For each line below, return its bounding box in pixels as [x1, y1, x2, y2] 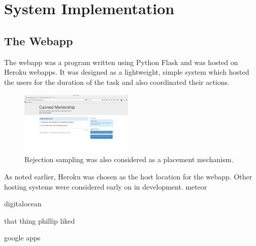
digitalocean [4, 198, 42, 209]
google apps [4, 232, 41, 243]
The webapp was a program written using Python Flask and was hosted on [4, 56, 238, 67]
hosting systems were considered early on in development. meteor [4, 181, 207, 192]
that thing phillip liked [4, 215, 75, 226]
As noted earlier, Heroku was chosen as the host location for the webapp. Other [4, 171, 252, 182]
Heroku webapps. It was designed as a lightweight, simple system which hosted [4, 67, 249, 77]
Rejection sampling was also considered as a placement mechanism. [24, 154, 234, 165]
